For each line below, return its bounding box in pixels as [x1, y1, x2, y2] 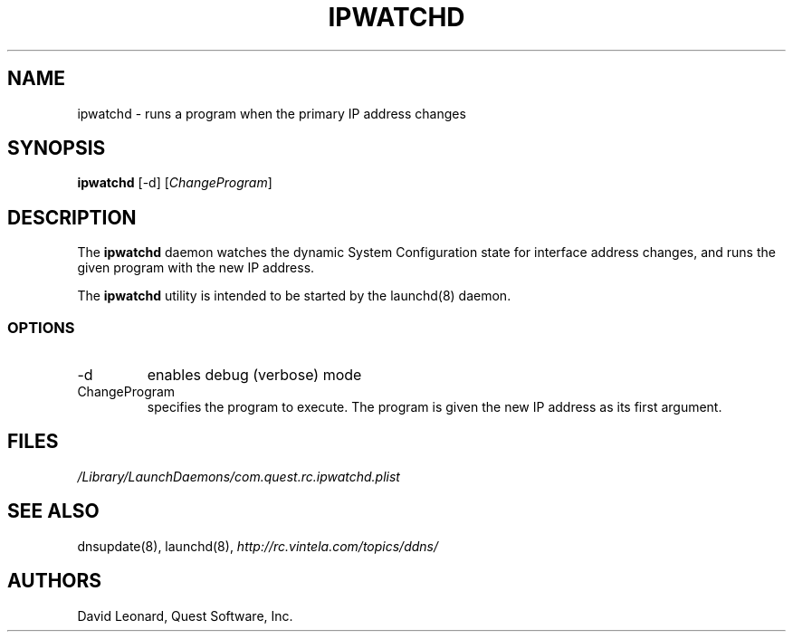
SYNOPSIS [7, 137, 106, 160]
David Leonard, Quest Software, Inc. [77, 607, 293, 624]
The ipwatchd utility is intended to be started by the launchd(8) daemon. [77, 288, 511, 304]
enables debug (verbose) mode [147, 366, 362, 385]
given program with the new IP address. [77, 260, 315, 276]
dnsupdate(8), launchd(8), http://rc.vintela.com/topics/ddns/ [77, 538, 439, 554]
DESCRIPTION [7, 205, 137, 229]
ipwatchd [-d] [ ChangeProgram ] [77, 175, 272, 191]
